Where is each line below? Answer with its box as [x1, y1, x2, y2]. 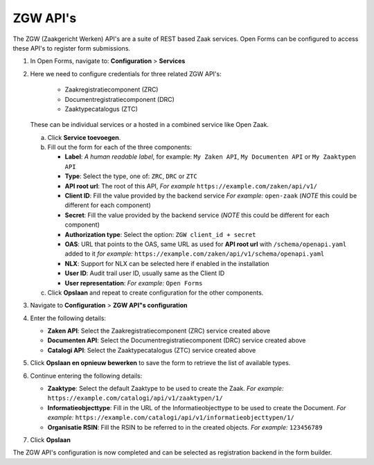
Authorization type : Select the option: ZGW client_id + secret [64, 230, 256, 238]
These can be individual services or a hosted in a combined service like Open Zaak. [30, 121, 269, 129]
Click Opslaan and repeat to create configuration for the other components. [47, 288, 264, 297]
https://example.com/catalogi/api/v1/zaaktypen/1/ [47, 394, 223, 402]
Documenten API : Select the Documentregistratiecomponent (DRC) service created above [47, 336, 306, 344]
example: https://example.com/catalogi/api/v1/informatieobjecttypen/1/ [47, 413, 294, 422]
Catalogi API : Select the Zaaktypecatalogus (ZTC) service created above [47, 346, 256, 354]
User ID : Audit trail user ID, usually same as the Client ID [64, 269, 225, 277]
